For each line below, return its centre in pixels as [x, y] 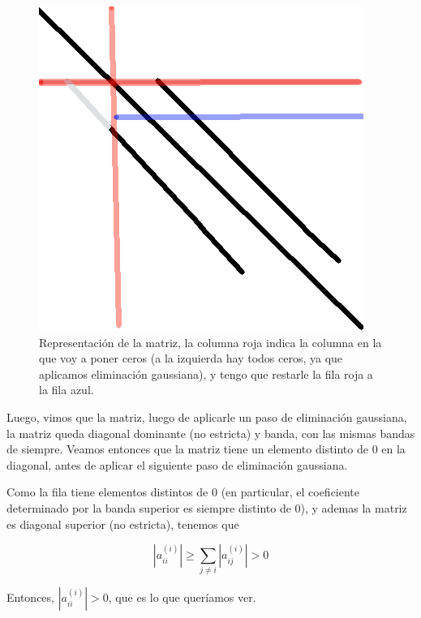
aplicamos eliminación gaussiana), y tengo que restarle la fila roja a [206, 373]
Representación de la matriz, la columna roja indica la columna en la [210, 342]
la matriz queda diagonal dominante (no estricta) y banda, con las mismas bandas [211, 433]
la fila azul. [67, 390]
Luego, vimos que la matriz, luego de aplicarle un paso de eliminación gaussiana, [207, 416]
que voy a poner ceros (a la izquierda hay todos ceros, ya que [191, 358]
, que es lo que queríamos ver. [182, 597]
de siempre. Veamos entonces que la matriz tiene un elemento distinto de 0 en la [206, 449]
